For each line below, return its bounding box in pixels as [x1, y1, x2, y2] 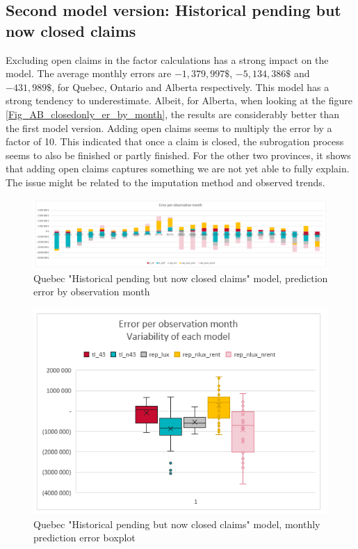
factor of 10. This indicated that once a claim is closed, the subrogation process [6, 134, 344, 149]
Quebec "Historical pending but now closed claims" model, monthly [33, 516, 320, 531]
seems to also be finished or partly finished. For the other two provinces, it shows [6, 147, 351, 162]
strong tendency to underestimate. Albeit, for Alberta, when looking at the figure [6, 93, 352, 108]
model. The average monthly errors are [6, 66, 172, 81]
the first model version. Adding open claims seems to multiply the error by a [6, 120, 332, 135]
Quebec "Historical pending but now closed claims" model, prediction [33, 270, 328, 285]
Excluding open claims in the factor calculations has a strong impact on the [6, 52, 329, 67]
